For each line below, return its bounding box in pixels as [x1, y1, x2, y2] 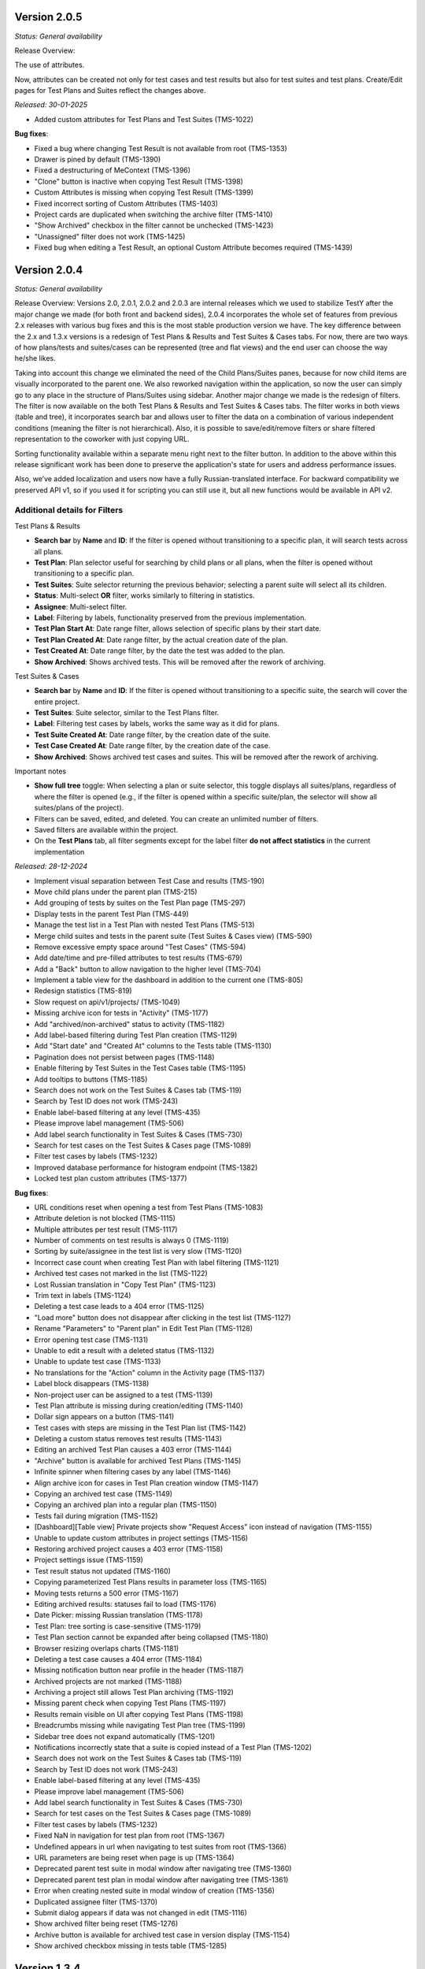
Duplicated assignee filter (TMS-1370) [34, 1897, 158, 1906]
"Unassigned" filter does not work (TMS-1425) [34, 232, 186, 241]
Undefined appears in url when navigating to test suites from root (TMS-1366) [34, 1841, 287, 1851]
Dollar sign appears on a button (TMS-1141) [34, 1412, 175, 1422]
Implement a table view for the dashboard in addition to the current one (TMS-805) [34, 975, 304, 984]
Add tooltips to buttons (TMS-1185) [34, 1074, 148, 1084]
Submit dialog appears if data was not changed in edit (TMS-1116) [34, 1908, 248, 1917]
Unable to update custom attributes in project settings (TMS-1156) [34, 1533, 249, 1543]
